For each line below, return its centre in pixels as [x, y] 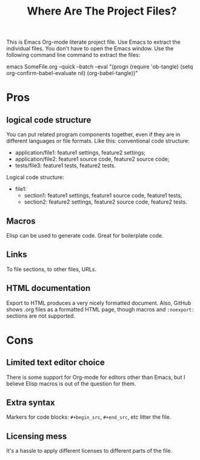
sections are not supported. [41, 316]
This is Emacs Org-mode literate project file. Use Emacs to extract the [93, 42]
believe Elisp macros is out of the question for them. [71, 384]
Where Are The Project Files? [102, 11]
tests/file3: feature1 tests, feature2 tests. [65, 165]
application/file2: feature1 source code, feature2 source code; [92, 159]
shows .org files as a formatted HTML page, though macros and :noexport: [101, 309]
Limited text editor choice [55, 363]
